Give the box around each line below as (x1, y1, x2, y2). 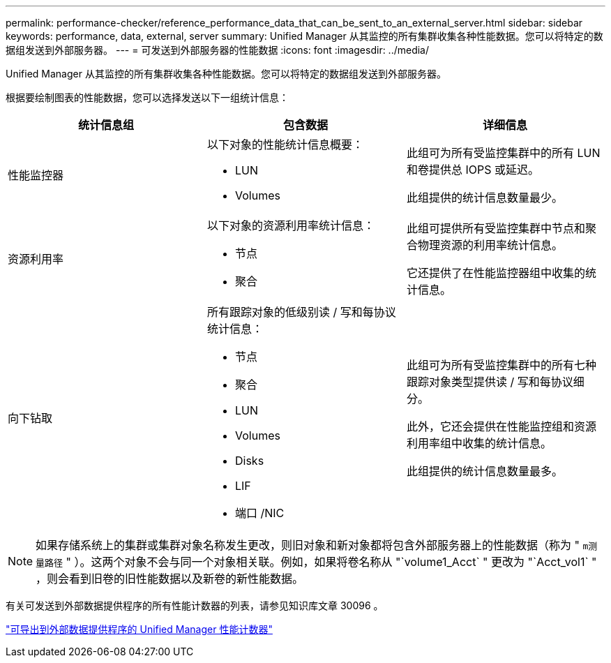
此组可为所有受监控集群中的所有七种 (406, 358, 596, 372)
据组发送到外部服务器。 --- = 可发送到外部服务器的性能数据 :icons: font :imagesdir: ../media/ (6, 44, 430, 56)
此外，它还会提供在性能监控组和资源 (406, 419, 596, 433)
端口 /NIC (234, 506, 285, 520)
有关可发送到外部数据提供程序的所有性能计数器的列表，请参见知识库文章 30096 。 (6, 599, 384, 611)
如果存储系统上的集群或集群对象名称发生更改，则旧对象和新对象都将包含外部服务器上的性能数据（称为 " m (36, 538, 589, 552)
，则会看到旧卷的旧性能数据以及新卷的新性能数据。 (36, 572, 304, 586)
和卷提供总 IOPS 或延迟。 (406, 163, 539, 177)
